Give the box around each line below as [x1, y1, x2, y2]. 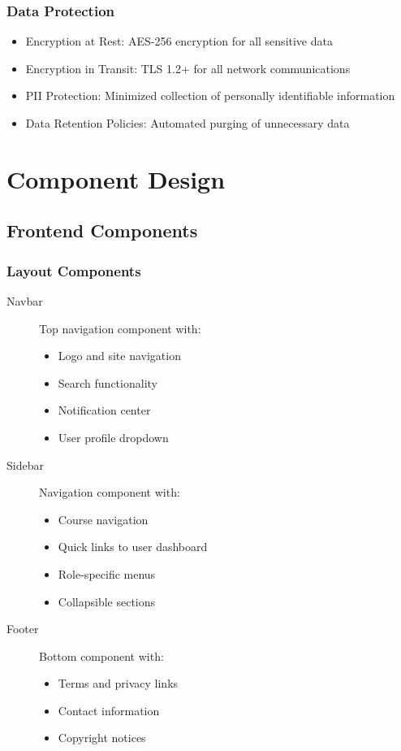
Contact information [58, 701, 160, 718]
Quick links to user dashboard [58, 538, 208, 555]
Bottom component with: [39, 647, 164, 664]
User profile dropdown [58, 428, 169, 445]
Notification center [58, 402, 151, 419]
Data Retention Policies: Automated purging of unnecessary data [25, 115, 350, 131]
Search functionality [58, 374, 157, 391]
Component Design [6, 162, 226, 195]
